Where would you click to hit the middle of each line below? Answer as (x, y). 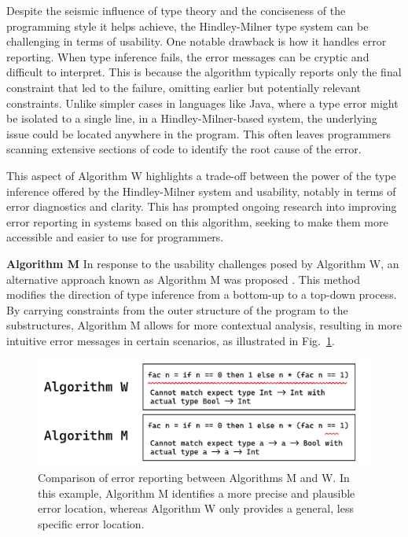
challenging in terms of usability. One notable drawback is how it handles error (197, 41)
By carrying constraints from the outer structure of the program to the (177, 309)
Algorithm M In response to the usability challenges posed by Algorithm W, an (203, 263)
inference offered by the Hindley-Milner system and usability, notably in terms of (201, 191)
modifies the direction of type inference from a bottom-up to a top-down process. (202, 294)
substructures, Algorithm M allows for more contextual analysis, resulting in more (204, 325)
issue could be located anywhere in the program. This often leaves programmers (199, 133)
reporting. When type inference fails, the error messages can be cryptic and (188, 56)
